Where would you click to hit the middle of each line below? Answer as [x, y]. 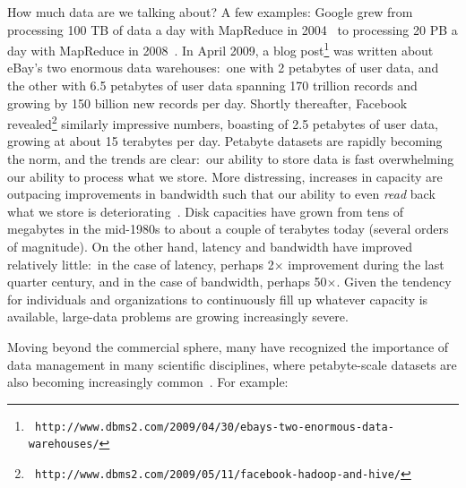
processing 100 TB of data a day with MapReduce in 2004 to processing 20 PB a [233, 29]
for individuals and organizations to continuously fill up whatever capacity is [218, 299]
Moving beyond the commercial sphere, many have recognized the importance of [228, 347]
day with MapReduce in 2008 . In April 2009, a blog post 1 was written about [220, 49]
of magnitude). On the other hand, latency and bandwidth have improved [210, 247]
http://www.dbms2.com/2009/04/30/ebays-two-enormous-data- [214, 427]
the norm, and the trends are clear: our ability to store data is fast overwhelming [231, 159]
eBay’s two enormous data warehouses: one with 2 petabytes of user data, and [223, 68]
